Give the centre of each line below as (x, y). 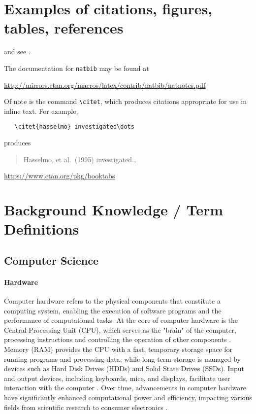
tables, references (64, 28)
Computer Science (51, 260)
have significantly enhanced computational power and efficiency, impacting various (128, 397)
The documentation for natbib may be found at (77, 68)
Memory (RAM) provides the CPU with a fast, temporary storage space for (118, 349)
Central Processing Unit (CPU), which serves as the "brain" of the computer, (120, 329)
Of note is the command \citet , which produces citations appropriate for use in (125, 101)
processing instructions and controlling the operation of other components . (118, 339)
